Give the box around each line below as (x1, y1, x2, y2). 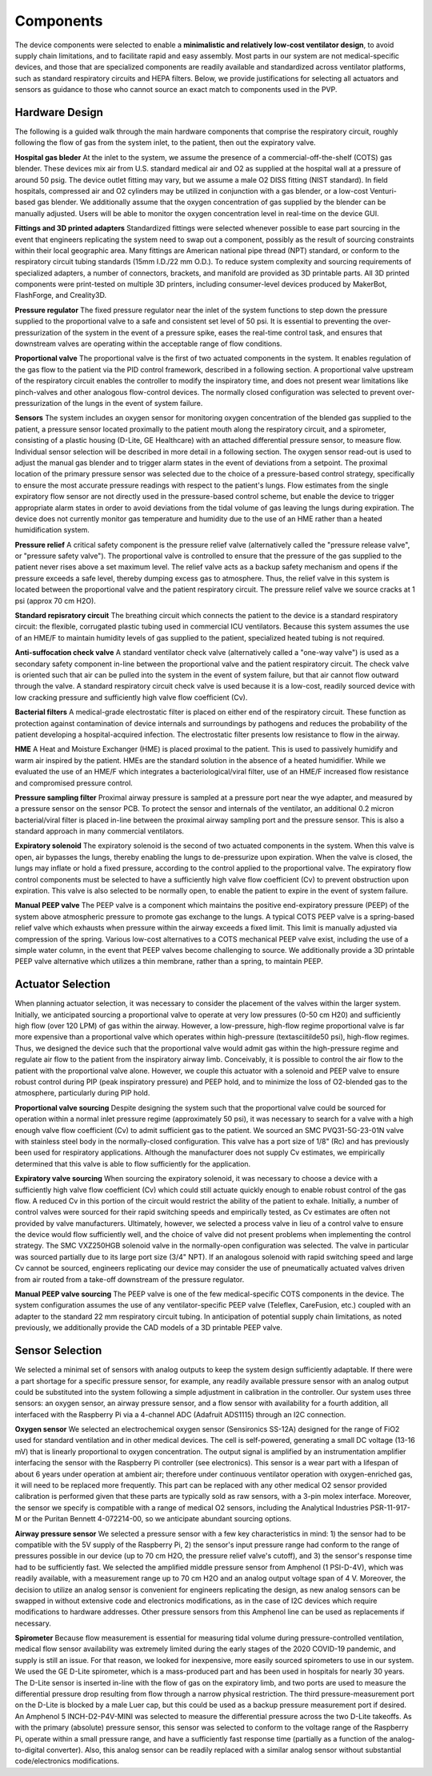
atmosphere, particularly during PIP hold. (14, 1088, 150, 1098)
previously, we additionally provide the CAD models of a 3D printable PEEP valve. (14, 1323, 283, 1332)
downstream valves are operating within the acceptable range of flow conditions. (14, 339, 282, 348)
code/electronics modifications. (14, 1756, 120, 1766)
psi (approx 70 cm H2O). (14, 596, 96, 605)
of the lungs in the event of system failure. (63, 399, 203, 408)
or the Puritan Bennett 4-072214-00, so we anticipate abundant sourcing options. (22, 1514, 292, 1524)
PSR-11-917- (370, 1502, 411, 1513)
